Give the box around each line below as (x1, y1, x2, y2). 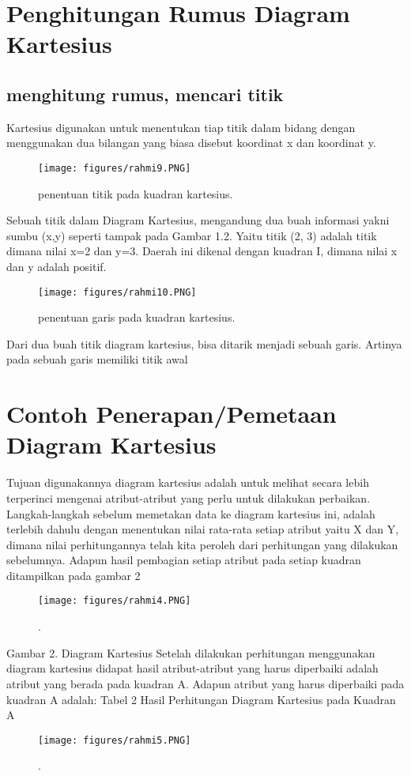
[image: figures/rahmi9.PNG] (38, 162, 191, 174)
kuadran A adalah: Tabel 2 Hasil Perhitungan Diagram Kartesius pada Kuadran (6, 691, 396, 707)
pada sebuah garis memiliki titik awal (6, 351, 188, 367)
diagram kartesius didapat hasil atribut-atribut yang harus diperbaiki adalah (6, 660, 379, 676)
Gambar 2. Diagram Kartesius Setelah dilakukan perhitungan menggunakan (6, 644, 375, 661)
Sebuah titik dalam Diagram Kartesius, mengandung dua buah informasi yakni (6, 212, 390, 228)
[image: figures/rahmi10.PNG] (38, 286, 197, 298)
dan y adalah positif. (6, 258, 107, 274)
